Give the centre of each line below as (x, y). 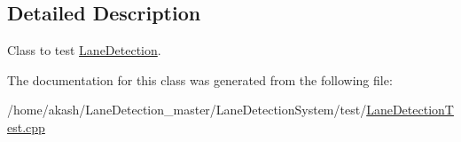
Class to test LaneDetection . (84, 50)
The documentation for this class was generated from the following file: (200, 79)
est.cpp (26, 126)
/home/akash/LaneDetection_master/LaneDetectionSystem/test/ (187, 110)
